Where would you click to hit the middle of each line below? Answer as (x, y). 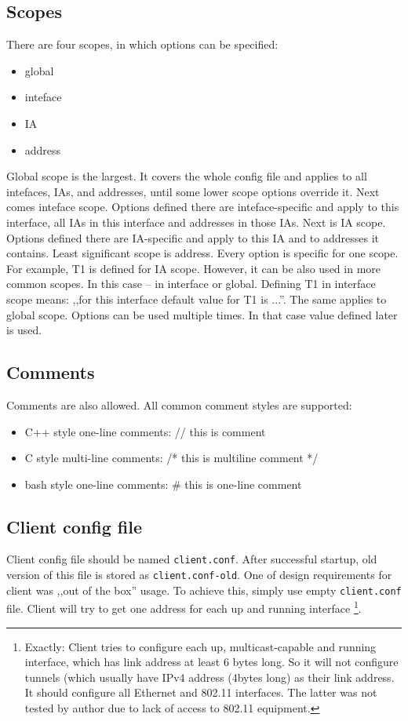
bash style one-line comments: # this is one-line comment (163, 484)
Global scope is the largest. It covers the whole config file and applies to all (187, 176)
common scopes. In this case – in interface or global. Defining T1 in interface (191, 284)
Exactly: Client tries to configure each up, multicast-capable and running (200, 646)
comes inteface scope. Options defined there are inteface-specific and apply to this (203, 207)
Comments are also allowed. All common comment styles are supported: (179, 404)
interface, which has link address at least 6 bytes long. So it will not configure (211, 662)
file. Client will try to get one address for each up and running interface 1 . (184, 607)
